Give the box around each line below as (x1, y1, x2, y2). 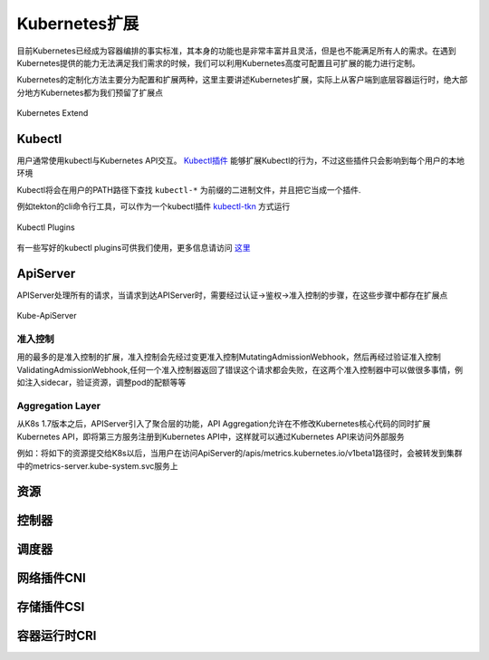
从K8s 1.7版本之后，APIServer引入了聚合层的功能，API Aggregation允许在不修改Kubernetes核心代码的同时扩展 (16, 418, 431, 429)
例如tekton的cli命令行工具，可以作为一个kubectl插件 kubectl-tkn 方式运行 (16, 201, 291, 212)
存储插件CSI (16, 599, 85, 615)
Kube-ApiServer (16, 311, 77, 321)
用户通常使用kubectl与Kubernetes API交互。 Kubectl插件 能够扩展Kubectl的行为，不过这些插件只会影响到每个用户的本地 (16, 155, 465, 167)
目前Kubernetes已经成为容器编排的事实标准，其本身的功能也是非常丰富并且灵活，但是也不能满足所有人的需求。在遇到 (16, 45, 456, 56)
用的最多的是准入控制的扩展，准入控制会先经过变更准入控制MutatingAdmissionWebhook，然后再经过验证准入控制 (16, 351, 441, 362)
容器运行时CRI (16, 628, 97, 644)
